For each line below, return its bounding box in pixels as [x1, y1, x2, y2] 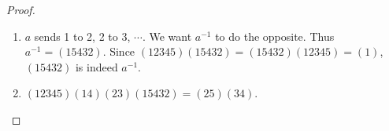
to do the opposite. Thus [215, 27, 335, 44]
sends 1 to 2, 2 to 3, [34, 27, 131, 44]
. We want [142, 27, 192, 44]
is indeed [75, 58, 118, 75]
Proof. [6, 2, 35, 17]
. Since [102, 43, 135, 60]
